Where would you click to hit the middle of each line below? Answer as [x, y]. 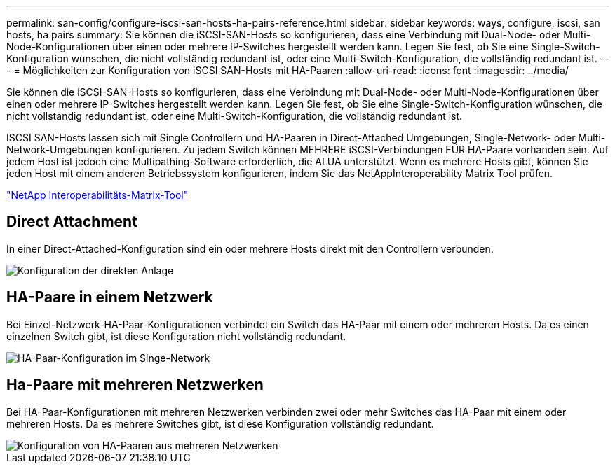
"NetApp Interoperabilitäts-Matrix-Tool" [97, 195]
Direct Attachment [72, 222]
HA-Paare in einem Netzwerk [110, 297]
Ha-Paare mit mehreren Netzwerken [135, 385]
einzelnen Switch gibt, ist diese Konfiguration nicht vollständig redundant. [176, 336]
